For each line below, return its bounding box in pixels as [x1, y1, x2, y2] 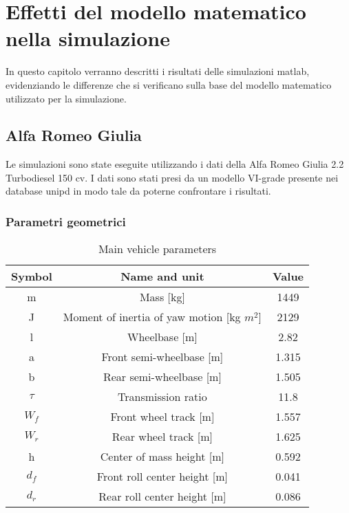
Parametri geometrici [6, 213, 126, 230]
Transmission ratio [118, 389, 207, 405]
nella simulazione [6, 24, 170, 52]
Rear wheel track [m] [112, 428, 213, 445]
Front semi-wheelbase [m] [101, 349, 224, 365]
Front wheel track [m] [110, 408, 215, 425]
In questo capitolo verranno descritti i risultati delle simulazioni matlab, [6, 64, 310, 78]
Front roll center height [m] [96, 468, 228, 485]
